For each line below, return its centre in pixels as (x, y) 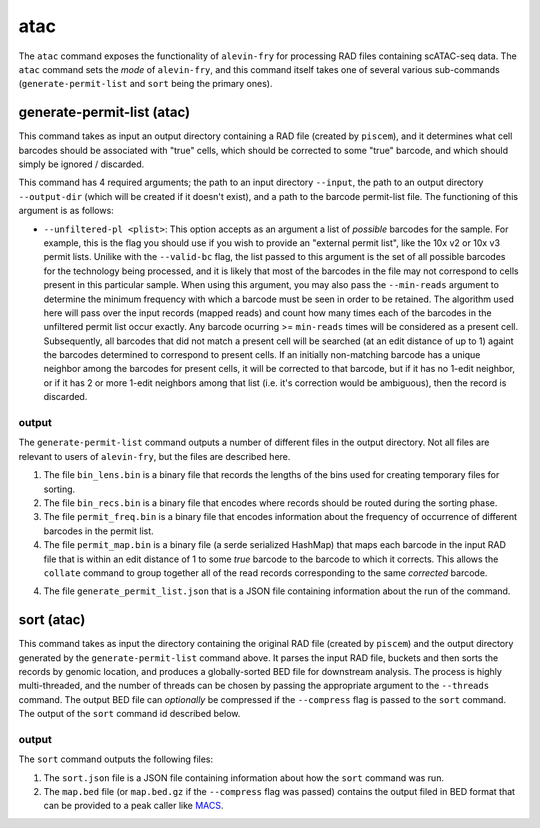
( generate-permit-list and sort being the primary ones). (145, 84)
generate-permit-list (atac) (104, 112)
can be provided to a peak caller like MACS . (133, 806)
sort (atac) (52, 620)
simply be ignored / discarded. (81, 164)
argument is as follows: (66, 211)
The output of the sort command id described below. (129, 714)
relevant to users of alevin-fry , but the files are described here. (154, 456)
